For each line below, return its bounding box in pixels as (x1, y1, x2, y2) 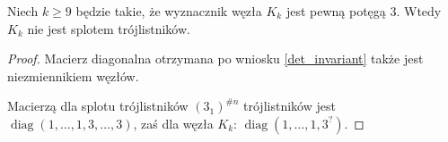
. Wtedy (396, 2, 442, 20)
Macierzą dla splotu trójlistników (7, 96, 189, 115)
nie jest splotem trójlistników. (27, 19, 190, 38)
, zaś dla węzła (133, 113, 214, 132)
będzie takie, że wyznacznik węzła (75, 2, 262, 20)
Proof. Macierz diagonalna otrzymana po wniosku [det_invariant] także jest (7, 49, 424, 68)
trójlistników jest (243, 96, 336, 115)
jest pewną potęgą (285, 2, 386, 20)
